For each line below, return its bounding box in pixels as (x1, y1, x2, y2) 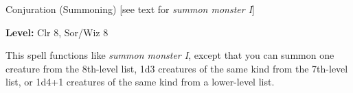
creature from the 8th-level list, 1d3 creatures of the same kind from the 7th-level (5, 61, 348, 75)
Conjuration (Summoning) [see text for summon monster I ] (5, 2, 255, 16)
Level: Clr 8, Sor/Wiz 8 (5, 25, 109, 39)
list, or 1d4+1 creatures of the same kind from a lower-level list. (5, 75, 275, 89)
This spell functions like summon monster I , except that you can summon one (5, 48, 334, 62)
